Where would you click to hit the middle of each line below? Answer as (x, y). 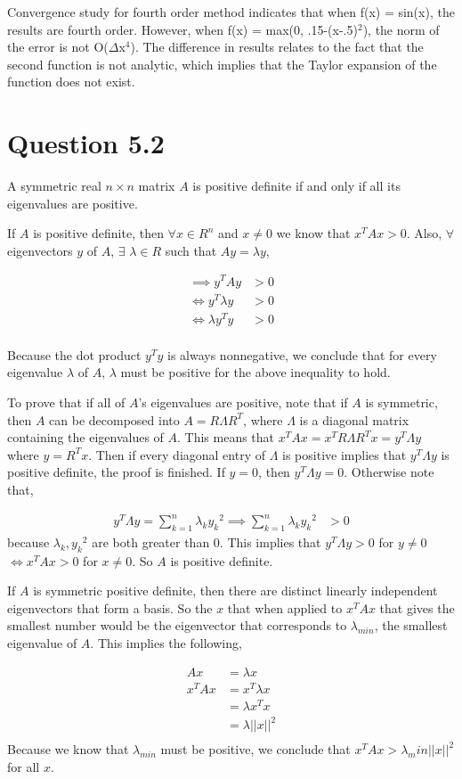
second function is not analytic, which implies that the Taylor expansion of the (222, 64)
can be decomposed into (114, 419)
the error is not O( (58, 47)
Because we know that (68, 749)
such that (191, 250)
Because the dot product (74, 354)
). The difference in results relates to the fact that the (277, 47)
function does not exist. (71, 82)
